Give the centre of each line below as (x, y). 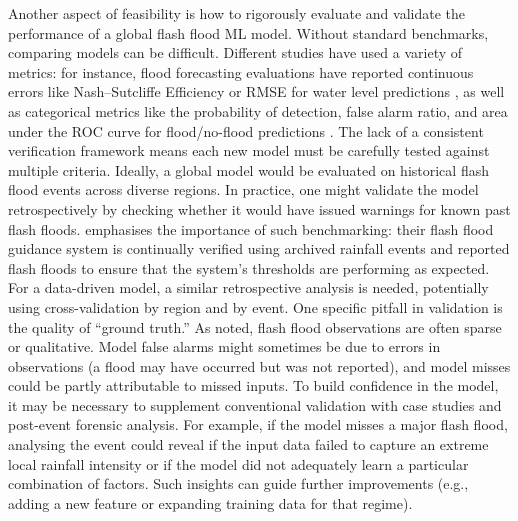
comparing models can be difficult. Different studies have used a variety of (235, 52)
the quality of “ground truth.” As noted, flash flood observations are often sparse (255, 326)
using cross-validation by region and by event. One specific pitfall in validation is (255, 306)
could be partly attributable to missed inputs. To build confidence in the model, (253, 385)
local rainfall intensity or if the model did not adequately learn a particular (238, 463)
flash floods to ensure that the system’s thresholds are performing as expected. (249, 267)
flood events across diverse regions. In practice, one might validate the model (243, 189)
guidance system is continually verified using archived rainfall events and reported (259, 248)
